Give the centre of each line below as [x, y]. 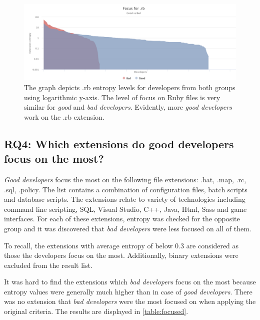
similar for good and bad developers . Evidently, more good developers [128, 107]
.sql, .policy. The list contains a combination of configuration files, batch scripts [126, 189]
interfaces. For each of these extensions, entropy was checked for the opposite [122, 219]
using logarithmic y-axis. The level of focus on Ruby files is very [122, 97]
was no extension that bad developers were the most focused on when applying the [130, 301]
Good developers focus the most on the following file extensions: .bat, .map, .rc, [125, 179]
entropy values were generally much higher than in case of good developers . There [128, 291]
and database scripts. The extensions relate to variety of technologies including [125, 199]
